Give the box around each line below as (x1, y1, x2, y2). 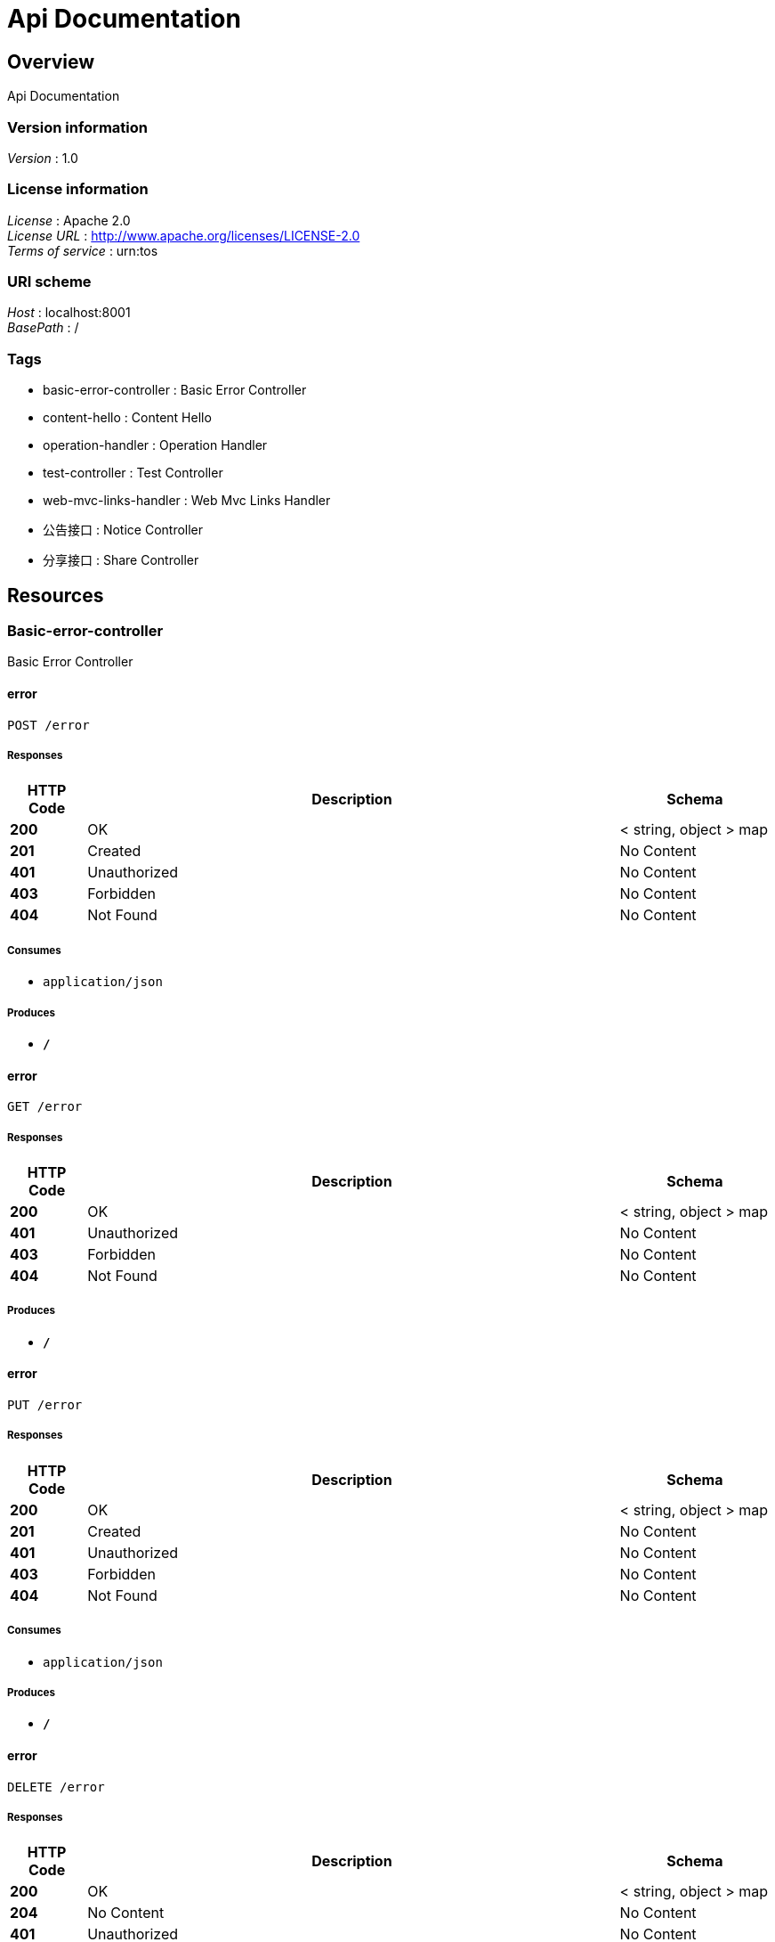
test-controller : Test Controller (43, 465, 223, 481)
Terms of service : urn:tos (7, 242, 158, 258)
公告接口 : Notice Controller (43, 522, 204, 538)
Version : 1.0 (7, 150, 78, 166)
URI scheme (7, 273, 92, 291)
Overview (7, 50, 95, 73)
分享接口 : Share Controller (43, 552, 199, 568)
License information (7, 180, 149, 199)
